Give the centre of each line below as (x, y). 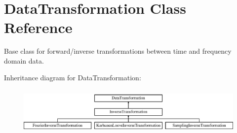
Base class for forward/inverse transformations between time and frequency (118, 51)
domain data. (24, 60)
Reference (38, 27)
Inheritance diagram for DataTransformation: (73, 77)
